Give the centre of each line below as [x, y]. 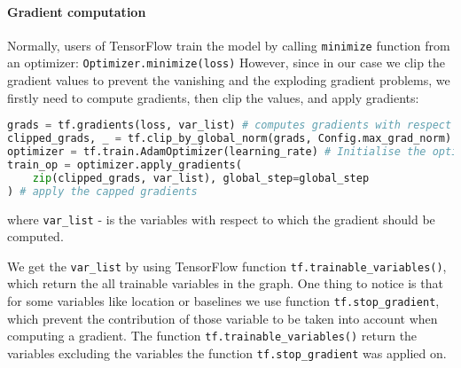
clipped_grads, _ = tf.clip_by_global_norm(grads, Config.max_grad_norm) [230, 139]
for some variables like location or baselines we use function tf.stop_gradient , [223, 301]
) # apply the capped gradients [102, 191]
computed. [35, 236]
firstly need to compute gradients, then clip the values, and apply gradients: [213, 97]
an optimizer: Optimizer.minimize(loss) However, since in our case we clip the [227, 63]
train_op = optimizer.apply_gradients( [125, 164]
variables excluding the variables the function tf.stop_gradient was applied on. [227, 352]
